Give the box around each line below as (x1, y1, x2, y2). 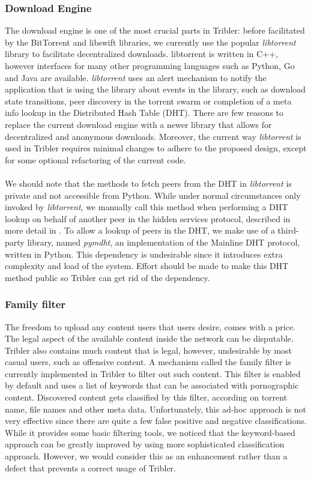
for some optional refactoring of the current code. (5, 153, 186, 166)
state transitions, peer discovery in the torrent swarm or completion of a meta (5, 94, 292, 107)
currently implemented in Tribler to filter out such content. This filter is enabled (5, 367, 301, 380)
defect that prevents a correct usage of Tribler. (5, 461, 176, 474)
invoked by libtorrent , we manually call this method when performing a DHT (5, 201, 288, 213)
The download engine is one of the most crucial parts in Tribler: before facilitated (5, 24, 305, 37)
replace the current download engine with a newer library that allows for (5, 118, 272, 130)
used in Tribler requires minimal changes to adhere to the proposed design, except (5, 142, 307, 154)
